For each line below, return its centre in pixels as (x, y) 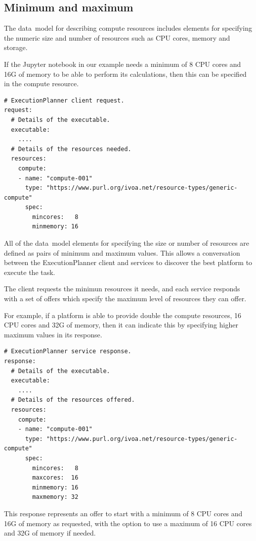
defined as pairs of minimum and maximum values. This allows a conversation (122, 252)
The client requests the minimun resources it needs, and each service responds (122, 289)
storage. (16, 47)
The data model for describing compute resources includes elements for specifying (128, 28)
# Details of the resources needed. (71, 149)
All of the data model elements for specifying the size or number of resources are (127, 243)
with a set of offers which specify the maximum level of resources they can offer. (125, 298)
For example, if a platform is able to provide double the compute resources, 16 (123, 315)
